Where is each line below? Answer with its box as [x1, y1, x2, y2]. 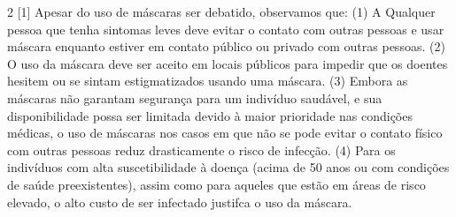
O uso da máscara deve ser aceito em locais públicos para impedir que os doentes [7, 54, 448, 72]
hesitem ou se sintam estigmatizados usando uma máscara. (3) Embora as [7, 71, 408, 90]
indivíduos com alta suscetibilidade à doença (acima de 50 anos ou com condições [7, 158, 450, 176]
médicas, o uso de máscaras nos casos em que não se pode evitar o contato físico [7, 123, 443, 142]
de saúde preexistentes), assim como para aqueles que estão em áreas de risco [7, 175, 426, 193]
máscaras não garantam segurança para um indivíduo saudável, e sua [7, 88, 383, 107]
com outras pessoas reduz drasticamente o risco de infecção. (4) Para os [7, 140, 396, 159]
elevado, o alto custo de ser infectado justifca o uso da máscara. [7, 192, 352, 211]
